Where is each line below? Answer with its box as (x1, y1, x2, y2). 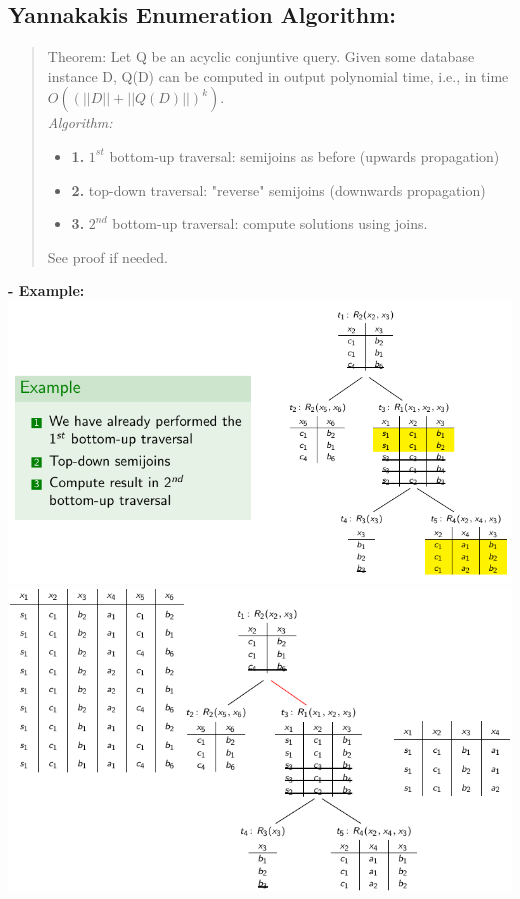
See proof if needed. (47, 246, 169, 267)
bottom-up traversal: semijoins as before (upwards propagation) (109, 145, 500, 166)
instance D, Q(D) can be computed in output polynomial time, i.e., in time (47, 65, 509, 86)
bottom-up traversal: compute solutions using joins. (112, 213, 428, 234)
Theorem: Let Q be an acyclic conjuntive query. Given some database (47, 46, 475, 67)
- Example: (8, 280, 85, 301)
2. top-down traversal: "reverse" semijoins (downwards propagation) (71, 179, 486, 200)
